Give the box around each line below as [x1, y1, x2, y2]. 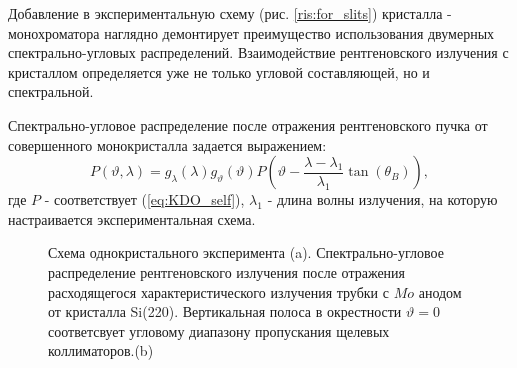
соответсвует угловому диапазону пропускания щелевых [48, 320, 390, 341]
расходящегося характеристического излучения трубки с [48, 281, 389, 302]
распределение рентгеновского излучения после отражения [48, 261, 406, 282]
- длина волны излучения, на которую [267, 189, 498, 210]
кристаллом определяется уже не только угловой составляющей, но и [8, 61, 430, 82]
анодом [418, 281, 462, 302]
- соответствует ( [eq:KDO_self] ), [44, 189, 245, 210]
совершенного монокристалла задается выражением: [8, 134, 327, 155]
